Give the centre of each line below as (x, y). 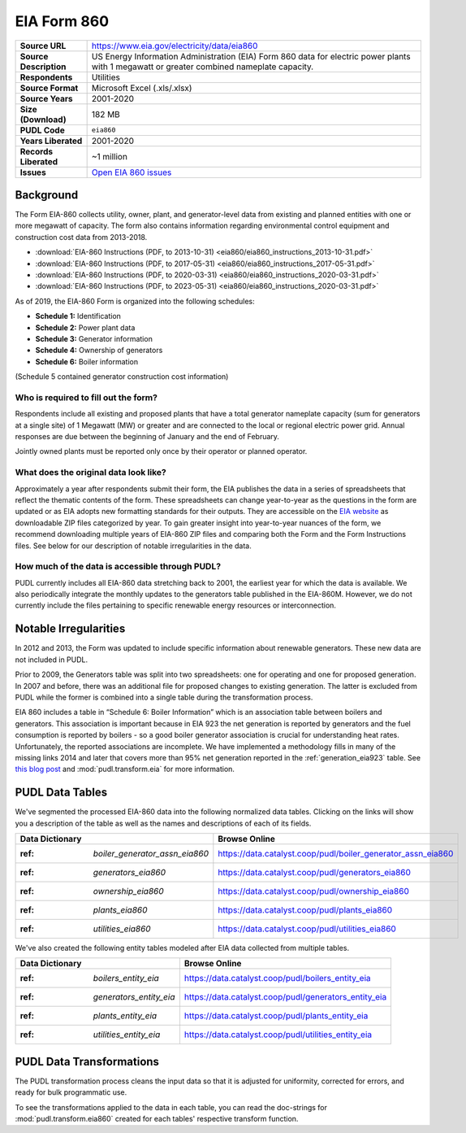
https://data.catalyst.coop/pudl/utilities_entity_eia (278, 1035)
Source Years (46, 98)
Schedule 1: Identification (78, 316)
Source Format (49, 88)
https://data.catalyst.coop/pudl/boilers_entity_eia (277, 978)
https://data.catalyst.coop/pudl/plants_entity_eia (276, 1016)
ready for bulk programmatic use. (71, 1092)
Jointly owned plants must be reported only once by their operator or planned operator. (161, 451)
